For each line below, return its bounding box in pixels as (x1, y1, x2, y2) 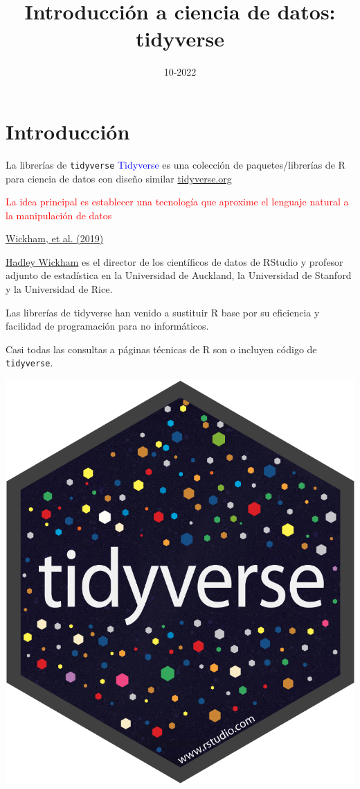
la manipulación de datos (6, 207, 112, 222)
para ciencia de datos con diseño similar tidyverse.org (6, 171, 232, 185)
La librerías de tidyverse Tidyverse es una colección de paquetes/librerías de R (6, 157, 345, 171)
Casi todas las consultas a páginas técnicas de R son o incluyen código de (6, 341, 317, 356)
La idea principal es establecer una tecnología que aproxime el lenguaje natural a (6, 194, 349, 209)
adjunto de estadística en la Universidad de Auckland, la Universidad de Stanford (6, 268, 352, 282)
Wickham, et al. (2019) (6, 231, 104, 246)
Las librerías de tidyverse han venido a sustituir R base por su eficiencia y (6, 305, 320, 319)
